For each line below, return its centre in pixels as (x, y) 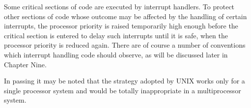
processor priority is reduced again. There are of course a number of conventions (125, 45)
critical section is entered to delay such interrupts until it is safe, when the (116, 35)
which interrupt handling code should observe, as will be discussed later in (116, 54)
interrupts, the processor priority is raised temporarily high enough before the (121, 26)
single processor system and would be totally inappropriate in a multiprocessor (123, 90)
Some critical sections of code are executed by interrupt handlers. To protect (119, 6)
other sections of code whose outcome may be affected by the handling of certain (125, 16)
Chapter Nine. (25, 64)
